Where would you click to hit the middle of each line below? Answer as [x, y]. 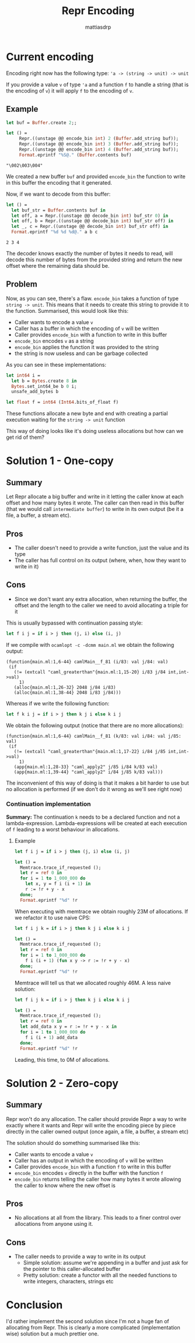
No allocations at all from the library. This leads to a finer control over [98, 1218]
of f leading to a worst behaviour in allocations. [63, 829]
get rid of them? [25, 437]
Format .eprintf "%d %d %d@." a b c [55, 232]
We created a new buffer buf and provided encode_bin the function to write [96, 176]
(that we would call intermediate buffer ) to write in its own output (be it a [95, 509]
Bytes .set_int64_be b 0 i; [44, 386]
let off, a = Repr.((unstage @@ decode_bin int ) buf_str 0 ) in [90, 216]
